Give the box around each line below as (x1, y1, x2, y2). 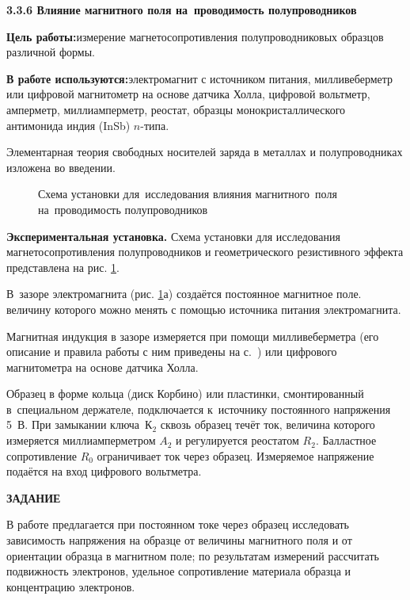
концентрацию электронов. (6, 578, 135, 594)
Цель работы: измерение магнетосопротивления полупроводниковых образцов (6, 28, 384, 44)
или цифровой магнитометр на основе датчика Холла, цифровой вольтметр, (6, 86, 370, 102)
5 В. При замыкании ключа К (6, 416, 153, 433)
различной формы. (6, 44, 95, 60)
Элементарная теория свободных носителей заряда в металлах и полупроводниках (6, 143, 403, 160)
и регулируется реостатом (176, 432, 299, 449)
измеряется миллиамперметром (6, 432, 156, 449)
